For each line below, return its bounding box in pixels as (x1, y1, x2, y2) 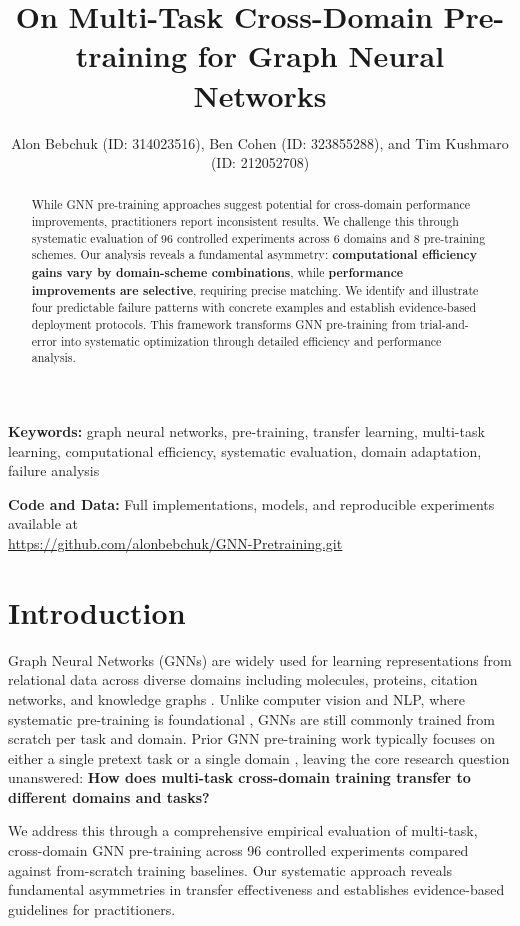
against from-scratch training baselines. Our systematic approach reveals (8, 859, 453, 880)
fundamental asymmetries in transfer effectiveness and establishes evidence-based (8, 879, 505, 900)
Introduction (8, 591, 186, 632)
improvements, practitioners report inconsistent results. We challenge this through (31, 213, 459, 230)
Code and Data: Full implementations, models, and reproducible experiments (8, 493, 495, 514)
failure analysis (8, 460, 100, 481)
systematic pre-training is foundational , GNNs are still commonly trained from (8, 708, 495, 729)
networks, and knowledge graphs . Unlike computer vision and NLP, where (8, 688, 465, 709)
